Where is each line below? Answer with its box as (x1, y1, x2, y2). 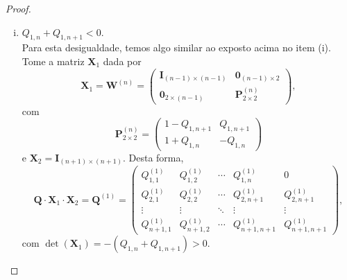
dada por (103, 53, 142, 68)
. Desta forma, (123, 150, 184, 164)
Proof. (6, 1, 31, 15)
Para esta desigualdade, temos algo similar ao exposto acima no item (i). (22, 40, 331, 55)
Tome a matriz (22, 53, 85, 68)
